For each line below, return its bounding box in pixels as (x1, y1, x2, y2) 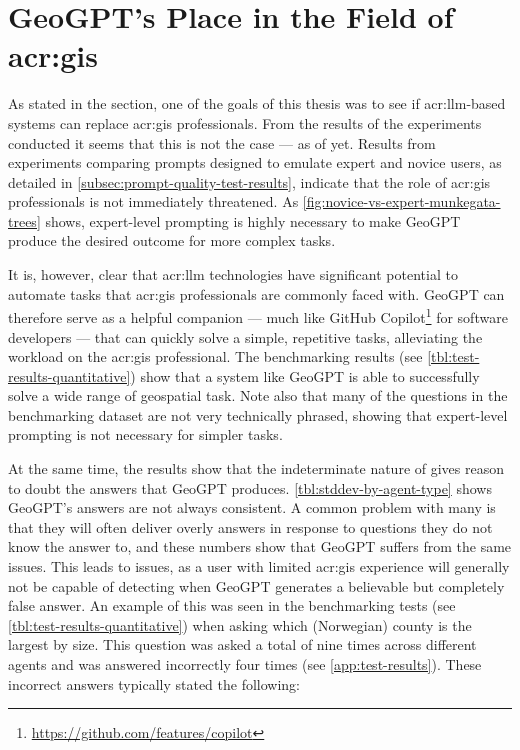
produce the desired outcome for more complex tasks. (8, 230, 336, 251)
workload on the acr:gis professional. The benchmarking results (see (8, 346, 423, 367)
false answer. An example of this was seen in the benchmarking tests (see (8, 595, 456, 616)
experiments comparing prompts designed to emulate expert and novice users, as (8, 152, 502, 173)
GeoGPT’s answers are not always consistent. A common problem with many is (8, 497, 496, 518)
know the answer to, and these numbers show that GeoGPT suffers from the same (8, 536, 512, 557)
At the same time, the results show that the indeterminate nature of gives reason (8, 458, 505, 479)
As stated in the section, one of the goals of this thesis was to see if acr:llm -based (8, 93, 506, 114)
